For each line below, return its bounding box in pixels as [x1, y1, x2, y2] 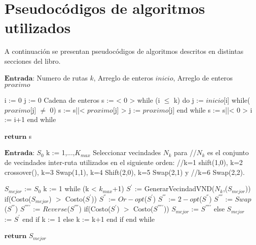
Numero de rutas [37, 72, 88, 82]
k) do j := [174, 95, 204, 105]
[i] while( [223, 95, 250, 105]
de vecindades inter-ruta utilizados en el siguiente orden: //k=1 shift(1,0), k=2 [4, 157, 243, 167]
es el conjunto [207, 147, 249, 158]
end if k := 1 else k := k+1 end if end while [22, 213, 155, 224]
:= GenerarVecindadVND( [135, 183, 215, 194]
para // [174, 147, 197, 158]
